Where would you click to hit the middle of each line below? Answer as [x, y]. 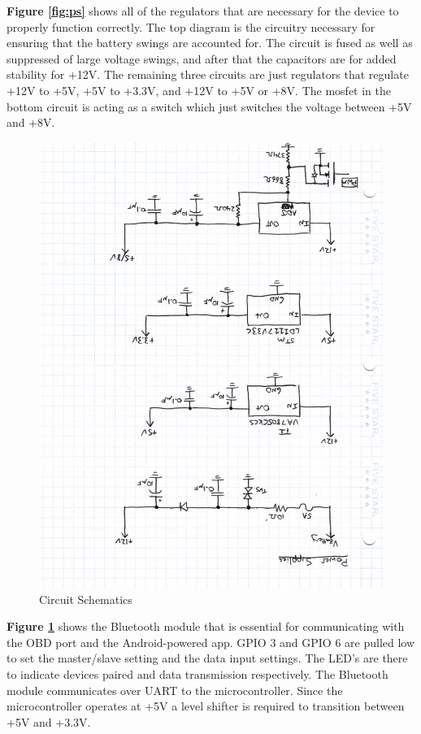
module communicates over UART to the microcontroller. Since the [175, 690]
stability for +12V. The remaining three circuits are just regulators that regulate [208, 74]
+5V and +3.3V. [49, 721]
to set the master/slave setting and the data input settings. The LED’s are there [207, 658]
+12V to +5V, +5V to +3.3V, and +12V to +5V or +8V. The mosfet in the [199, 90]
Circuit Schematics [86, 599]
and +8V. [31, 122]
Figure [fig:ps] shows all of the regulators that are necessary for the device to [203, 11]
